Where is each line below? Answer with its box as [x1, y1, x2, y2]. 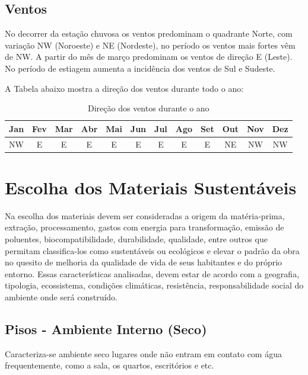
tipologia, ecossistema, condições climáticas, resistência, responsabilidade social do [5, 279, 304, 291]
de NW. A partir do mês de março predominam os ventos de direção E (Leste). [5, 50, 293, 63]
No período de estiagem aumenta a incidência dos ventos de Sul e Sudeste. [5, 62, 275, 74]
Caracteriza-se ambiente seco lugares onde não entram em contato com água [5, 347, 282, 360]
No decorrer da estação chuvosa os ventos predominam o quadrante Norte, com [5, 27, 293, 40]
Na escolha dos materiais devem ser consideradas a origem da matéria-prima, [5, 209, 285, 222]
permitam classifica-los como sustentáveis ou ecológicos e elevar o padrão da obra [5, 244, 300, 257]
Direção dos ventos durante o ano [88, 102, 209, 114]
